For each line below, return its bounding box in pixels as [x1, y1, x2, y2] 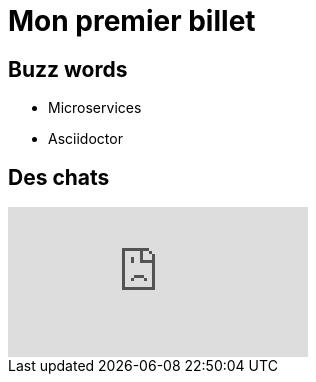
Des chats [8, 164, 110, 190]
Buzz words [8, 56, 128, 82]
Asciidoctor [48, 130, 123, 148]
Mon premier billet [8, 4, 256, 38]
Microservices [48, 99, 142, 117]
